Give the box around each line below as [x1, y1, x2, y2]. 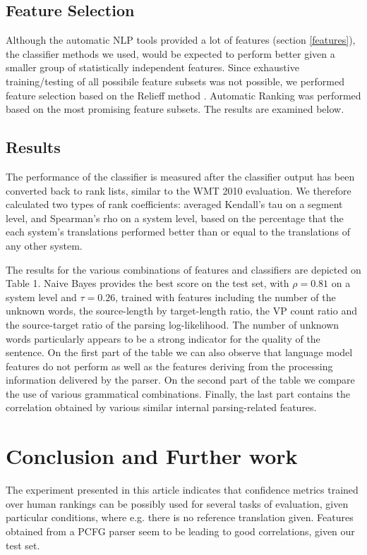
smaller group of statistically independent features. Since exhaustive [6, 60, 299, 75]
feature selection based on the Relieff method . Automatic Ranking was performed [6, 87, 361, 102]
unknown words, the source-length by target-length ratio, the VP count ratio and [6, 303, 357, 318]
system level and [6, 289, 77, 304]
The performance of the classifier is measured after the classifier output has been [6, 169, 355, 183]
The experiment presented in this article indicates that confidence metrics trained [6, 482, 359, 497]
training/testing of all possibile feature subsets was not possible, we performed [6, 73, 344, 88]
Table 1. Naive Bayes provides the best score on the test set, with [6, 276, 289, 291]
